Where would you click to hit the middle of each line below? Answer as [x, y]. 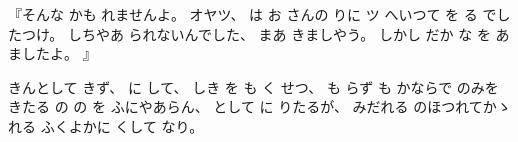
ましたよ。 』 [52, 53]
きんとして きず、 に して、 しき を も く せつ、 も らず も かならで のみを [253, 86]
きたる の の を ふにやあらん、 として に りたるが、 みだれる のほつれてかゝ [259, 106]
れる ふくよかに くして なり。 [106, 125]
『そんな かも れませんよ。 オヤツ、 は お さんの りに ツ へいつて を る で [252, 14]
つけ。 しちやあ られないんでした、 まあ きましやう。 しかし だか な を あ [265, 33]
